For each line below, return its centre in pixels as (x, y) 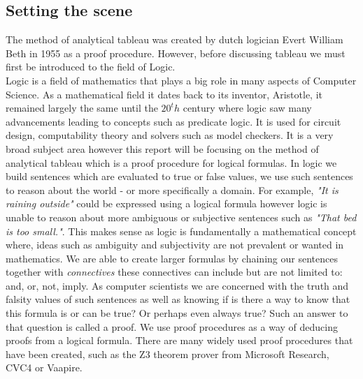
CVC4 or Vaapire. (44, 367)
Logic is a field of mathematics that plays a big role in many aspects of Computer (181, 80)
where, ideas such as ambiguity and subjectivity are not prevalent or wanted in (175, 245)
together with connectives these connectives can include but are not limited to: (174, 272)
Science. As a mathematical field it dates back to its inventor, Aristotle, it (164, 94)
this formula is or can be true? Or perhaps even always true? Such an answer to (177, 313)
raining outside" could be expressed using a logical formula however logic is (166, 203)
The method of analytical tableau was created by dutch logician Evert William (175, 39)
